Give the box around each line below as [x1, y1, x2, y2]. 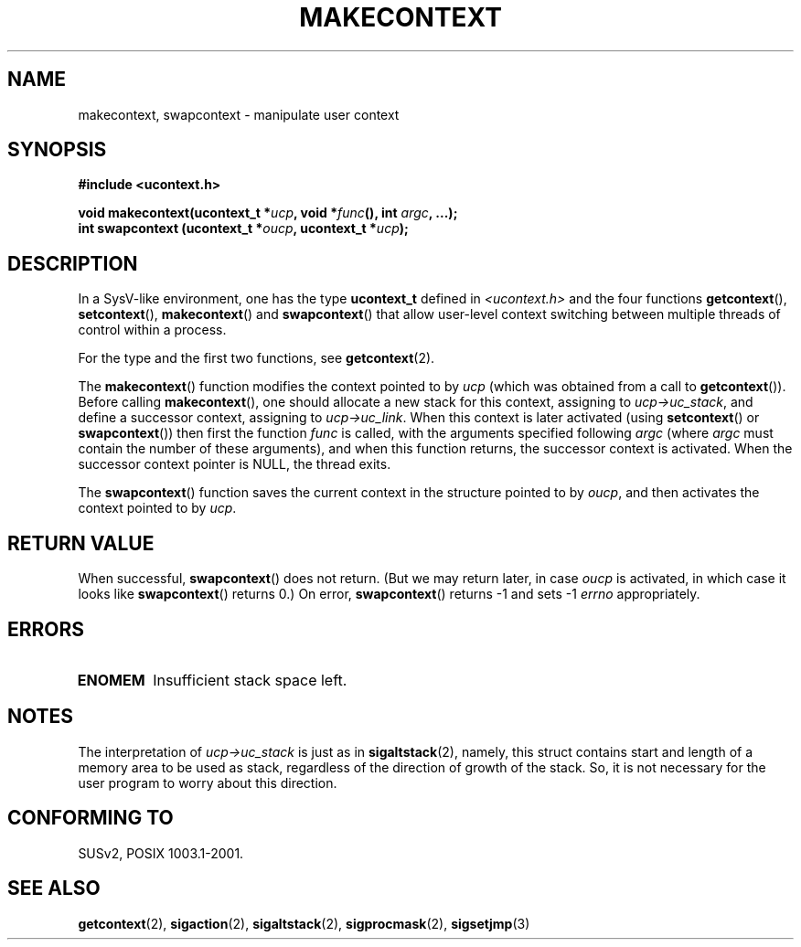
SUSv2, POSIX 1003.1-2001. [78, 845, 244, 861]
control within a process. [78, 322, 227, 338]
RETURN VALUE [7, 531, 155, 555]
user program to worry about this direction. [78, 774, 337, 791]
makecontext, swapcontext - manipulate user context [78, 106, 400, 122]
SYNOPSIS [7, 138, 107, 162]
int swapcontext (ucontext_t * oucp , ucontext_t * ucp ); [78, 220, 409, 237]
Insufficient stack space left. [153, 670, 347, 689]
